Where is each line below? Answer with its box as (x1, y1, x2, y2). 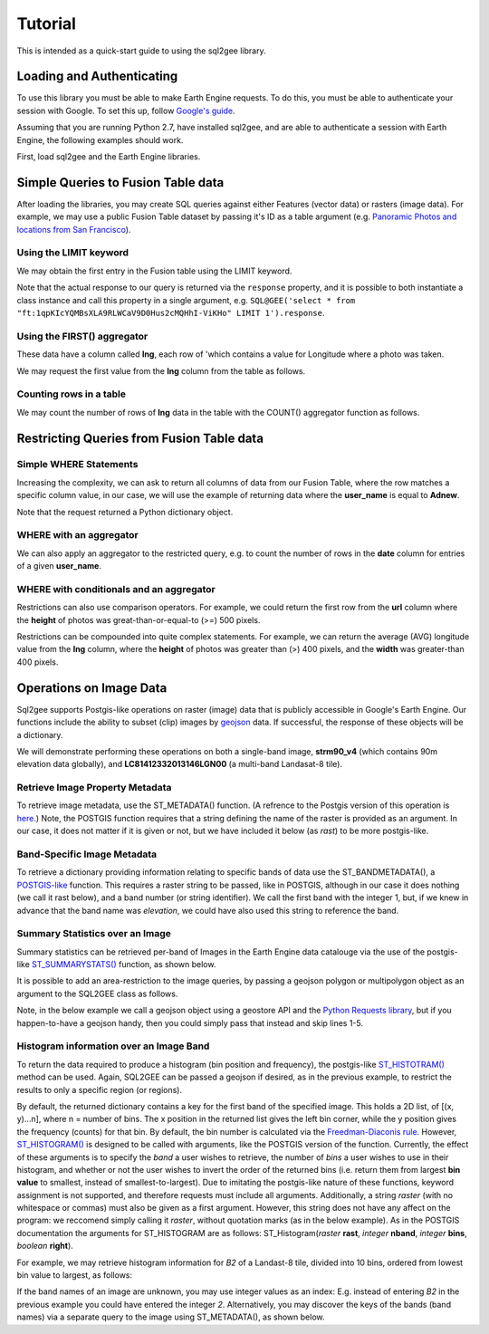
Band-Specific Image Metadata (16, 848, 158, 860)
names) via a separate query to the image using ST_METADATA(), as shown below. (16, 1311, 325, 1322)
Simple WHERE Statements (16, 458, 139, 471)
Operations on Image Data (16, 680, 168, 696)
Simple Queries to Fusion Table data (16, 175, 225, 190)
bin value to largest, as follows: (16, 1270, 133, 1281)
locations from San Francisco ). (16, 224, 131, 235)
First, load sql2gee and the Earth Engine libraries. (16, 151, 201, 162)
